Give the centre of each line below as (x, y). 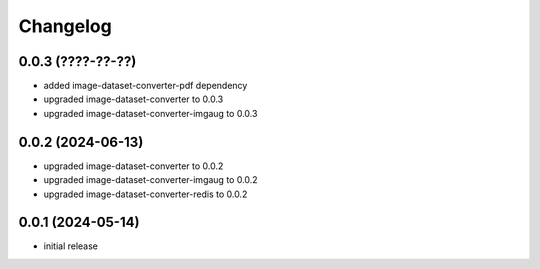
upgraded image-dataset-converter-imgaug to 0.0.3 (150, 113)
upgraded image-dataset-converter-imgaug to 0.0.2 (151, 180)
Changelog (65, 26)
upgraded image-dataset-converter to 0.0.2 (133, 166)
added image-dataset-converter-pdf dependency (145, 86)
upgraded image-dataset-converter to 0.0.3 (133, 99)
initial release (71, 246)
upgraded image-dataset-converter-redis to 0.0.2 (145, 194)
